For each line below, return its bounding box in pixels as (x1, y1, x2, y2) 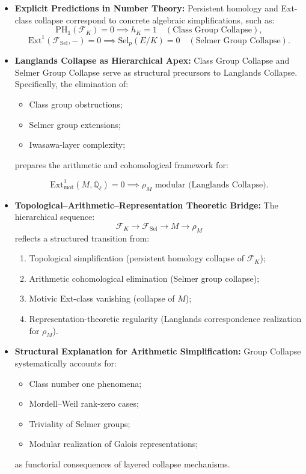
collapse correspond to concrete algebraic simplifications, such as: (34, 13, 275, 26)
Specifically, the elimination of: (14, 77, 129, 90)
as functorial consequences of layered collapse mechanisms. (14, 457, 230, 470)
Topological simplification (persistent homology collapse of (29, 252, 244, 264)
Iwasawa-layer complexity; (29, 138, 126, 151)
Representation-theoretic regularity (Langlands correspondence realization (29, 312, 302, 324)
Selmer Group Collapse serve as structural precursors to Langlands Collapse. (14, 65, 298, 78)
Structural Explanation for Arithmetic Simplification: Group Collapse (14, 345, 301, 357)
